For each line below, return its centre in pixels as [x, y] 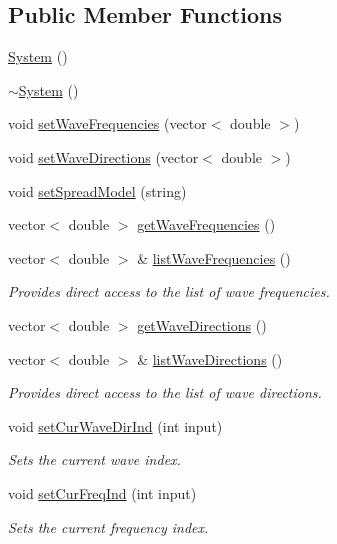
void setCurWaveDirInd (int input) [115, 425]
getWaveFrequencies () [206, 224]
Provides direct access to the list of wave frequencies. [169, 291]
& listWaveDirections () [210, 358]
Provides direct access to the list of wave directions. [165, 392]
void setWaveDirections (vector [103, 156]
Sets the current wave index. [94, 459]
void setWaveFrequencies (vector [107, 123]
